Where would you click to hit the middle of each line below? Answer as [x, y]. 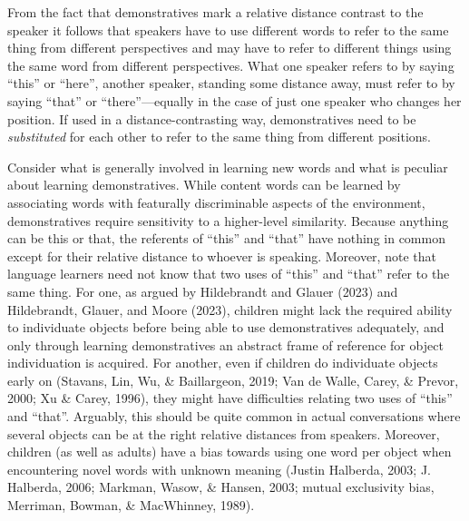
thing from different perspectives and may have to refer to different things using [230, 48]
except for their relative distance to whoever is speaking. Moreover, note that [222, 256]
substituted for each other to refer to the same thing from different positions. [220, 137]
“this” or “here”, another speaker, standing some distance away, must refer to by [231, 83]
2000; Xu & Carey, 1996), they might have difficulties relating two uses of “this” [230, 398]
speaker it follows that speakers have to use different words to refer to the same [228, 29]
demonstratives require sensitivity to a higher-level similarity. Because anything [228, 220]
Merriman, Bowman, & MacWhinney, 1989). [131, 505]
